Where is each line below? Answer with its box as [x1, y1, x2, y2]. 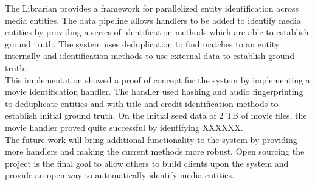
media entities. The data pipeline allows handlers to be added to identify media [5, 13, 301, 26]
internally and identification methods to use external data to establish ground [5, 49, 295, 62]
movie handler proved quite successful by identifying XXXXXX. [5, 120, 243, 133]
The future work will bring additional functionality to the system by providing [5, 133, 297, 145]
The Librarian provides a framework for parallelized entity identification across [5, 2, 299, 14]
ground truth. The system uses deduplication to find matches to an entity [5, 37, 280, 50]
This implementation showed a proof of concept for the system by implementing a [5, 73, 310, 86]
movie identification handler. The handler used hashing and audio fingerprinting [5, 85, 303, 98]
